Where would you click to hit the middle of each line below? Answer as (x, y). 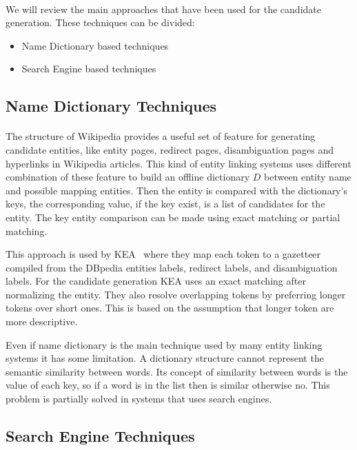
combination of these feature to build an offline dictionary (128, 177)
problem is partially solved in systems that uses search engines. (139, 399)
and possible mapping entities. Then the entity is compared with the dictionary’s (176, 190)
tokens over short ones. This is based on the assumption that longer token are (170, 308)
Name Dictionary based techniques (95, 45)
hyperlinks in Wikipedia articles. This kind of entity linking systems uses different (178, 163)
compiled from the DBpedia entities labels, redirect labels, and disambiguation (172, 267)
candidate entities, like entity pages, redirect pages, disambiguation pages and (170, 149)
